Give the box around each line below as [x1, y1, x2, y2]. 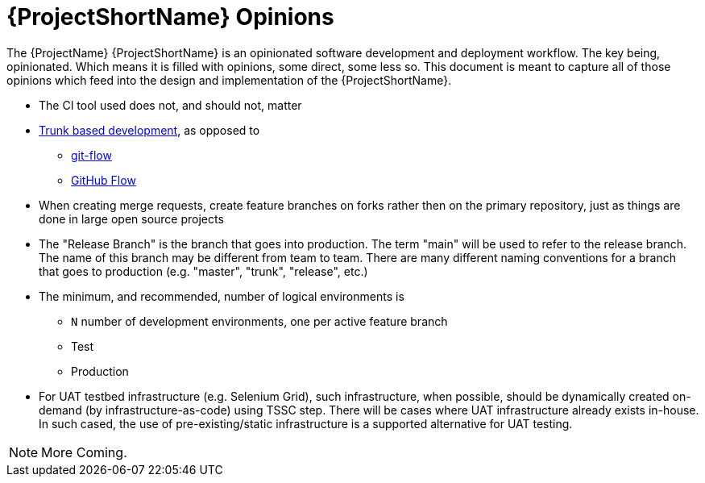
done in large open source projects [39, 211, 224, 226]
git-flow [71, 148, 112, 162]
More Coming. [41, 443, 127, 460]
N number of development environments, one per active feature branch [71, 314, 448, 328]
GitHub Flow [71, 173, 136, 187]
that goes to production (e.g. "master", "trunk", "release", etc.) [39, 264, 368, 278]
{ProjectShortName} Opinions [6, 3, 334, 31]
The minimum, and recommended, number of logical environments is [39, 289, 404, 303]
